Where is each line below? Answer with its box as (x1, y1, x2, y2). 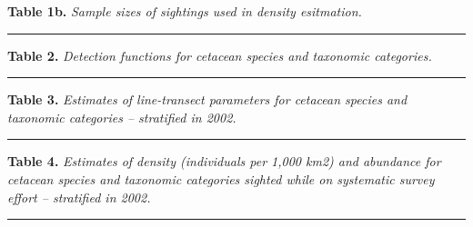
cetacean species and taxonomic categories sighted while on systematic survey (7, 169, 435, 188)
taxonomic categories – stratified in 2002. (7, 107, 236, 126)
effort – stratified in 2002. (7, 187, 151, 206)
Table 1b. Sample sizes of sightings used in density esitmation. (7, 2, 362, 20)
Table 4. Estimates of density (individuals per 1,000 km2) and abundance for (7, 152, 441, 171)
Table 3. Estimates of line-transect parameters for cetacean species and (7, 90, 408, 109)
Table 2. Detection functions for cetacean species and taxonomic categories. (7, 45, 432, 64)
